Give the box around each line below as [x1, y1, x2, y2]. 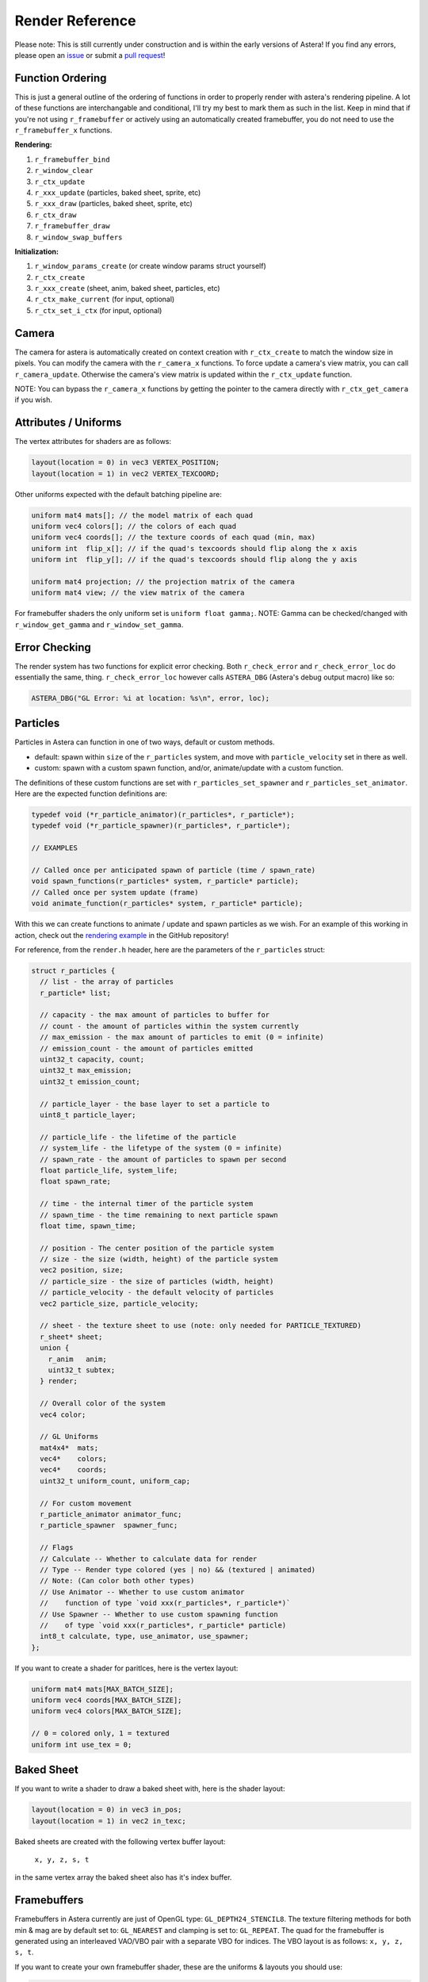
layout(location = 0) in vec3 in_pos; [31, 1805, 182, 1815]
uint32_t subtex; [48, 1365, 116, 1375]
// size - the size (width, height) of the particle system [40, 1255, 278, 1264]
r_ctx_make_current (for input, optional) [34, 294, 175, 304]
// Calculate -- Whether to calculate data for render [40, 1554, 258, 1563]
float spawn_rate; [40, 1177, 111, 1186]
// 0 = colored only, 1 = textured [31, 1729, 170, 1738]
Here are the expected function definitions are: [14, 789, 168, 798]
